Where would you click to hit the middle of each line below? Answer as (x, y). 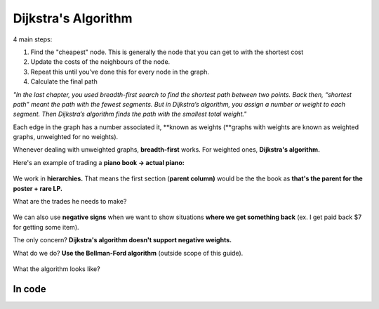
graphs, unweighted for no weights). (66, 137)
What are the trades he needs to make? (70, 202)
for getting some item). (46, 227)
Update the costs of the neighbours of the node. (100, 62)
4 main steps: (33, 39)
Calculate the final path (64, 81)
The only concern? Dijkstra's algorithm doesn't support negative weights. (122, 240)
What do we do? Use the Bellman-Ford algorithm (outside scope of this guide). (128, 253)
